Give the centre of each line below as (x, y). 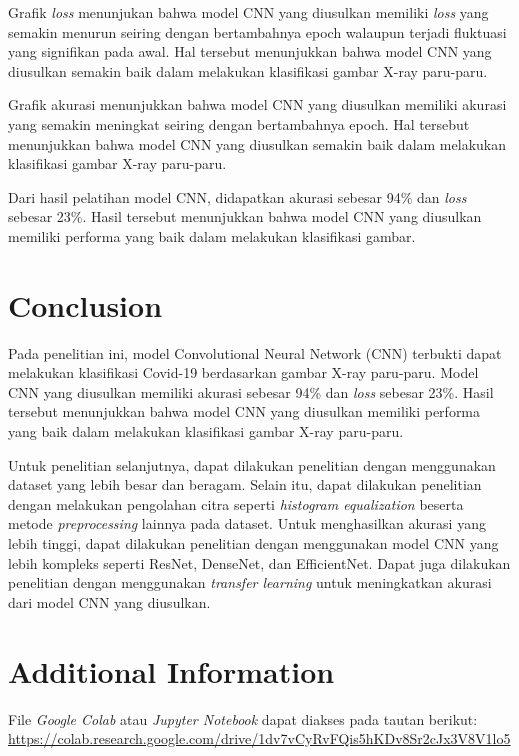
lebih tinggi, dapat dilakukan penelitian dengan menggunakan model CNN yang (253, 543)
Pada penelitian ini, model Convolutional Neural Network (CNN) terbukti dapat (255, 352)
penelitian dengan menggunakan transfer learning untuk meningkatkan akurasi (250, 582)
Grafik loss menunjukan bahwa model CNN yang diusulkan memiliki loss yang (248, 12)
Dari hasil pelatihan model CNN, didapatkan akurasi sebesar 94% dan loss (237, 196)
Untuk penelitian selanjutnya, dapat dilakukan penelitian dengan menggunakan (252, 464)
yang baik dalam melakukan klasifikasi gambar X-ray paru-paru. (206, 431)
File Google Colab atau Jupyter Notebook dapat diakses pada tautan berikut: (243, 718)
